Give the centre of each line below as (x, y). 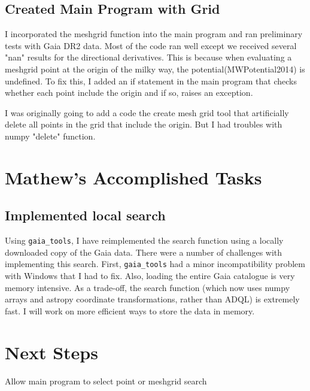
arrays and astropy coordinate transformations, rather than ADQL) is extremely (152, 299)
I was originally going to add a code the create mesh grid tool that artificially (147, 112)
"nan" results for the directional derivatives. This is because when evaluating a (148, 57)
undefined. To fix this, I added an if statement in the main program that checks (151, 81)
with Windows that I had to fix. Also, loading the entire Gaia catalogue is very (150, 276)
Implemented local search (85, 215)
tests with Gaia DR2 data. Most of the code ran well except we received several (151, 45)
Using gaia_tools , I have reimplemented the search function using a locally (144, 240)
